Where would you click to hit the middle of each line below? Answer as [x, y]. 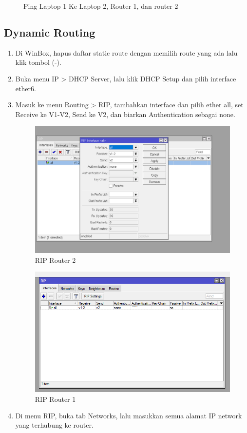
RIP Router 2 [55, 260]
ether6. [26, 88]
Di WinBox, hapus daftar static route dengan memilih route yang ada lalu [126, 52]
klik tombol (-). [38, 62]
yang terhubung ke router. [54, 425]
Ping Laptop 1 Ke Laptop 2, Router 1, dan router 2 [101, 6]
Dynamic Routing [50, 32]
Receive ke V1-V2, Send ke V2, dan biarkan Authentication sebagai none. [125, 114]
